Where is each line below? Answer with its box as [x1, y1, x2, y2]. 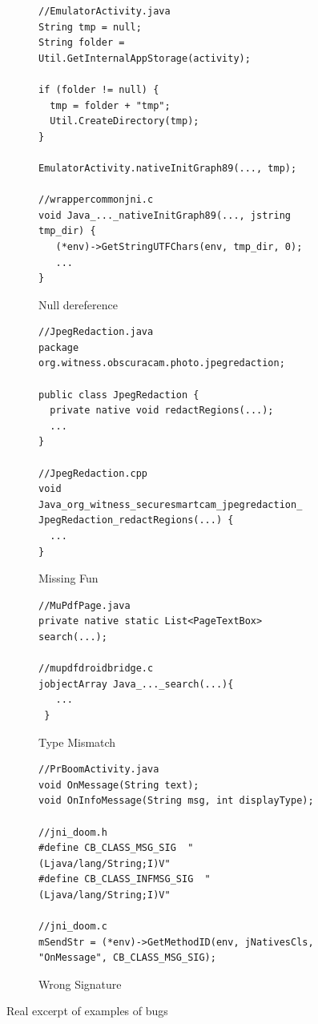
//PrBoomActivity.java [38, 764, 159, 776]
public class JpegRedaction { [38, 389, 199, 401]
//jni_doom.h [38, 826, 107, 838]
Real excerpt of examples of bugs [6, 1002, 168, 1019]
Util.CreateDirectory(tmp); [50, 115, 199, 127]
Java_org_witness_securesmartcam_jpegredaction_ [38, 498, 303, 510]
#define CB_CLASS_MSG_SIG [38, 842, 176, 854]
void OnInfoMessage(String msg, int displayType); [38, 795, 314, 807]
